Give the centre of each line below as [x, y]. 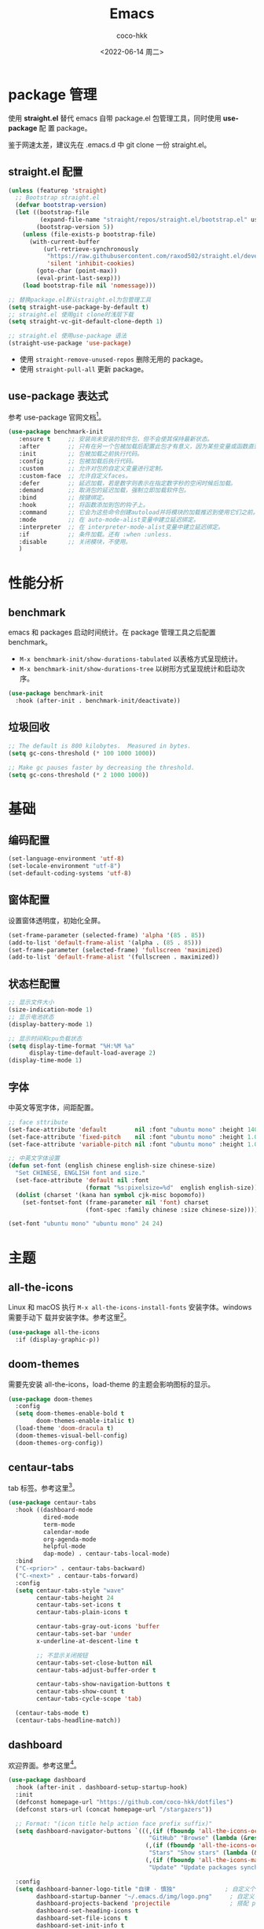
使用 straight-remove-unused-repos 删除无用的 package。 [113, 359]
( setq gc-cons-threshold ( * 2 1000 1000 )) [79, 775]
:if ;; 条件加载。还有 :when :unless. [95, 534]
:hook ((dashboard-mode [54, 1510]
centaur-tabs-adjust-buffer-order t [96, 1670]
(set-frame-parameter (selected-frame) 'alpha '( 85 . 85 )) [107, 935]
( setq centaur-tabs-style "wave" [70, 1591]
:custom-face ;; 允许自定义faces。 [75, 476]
